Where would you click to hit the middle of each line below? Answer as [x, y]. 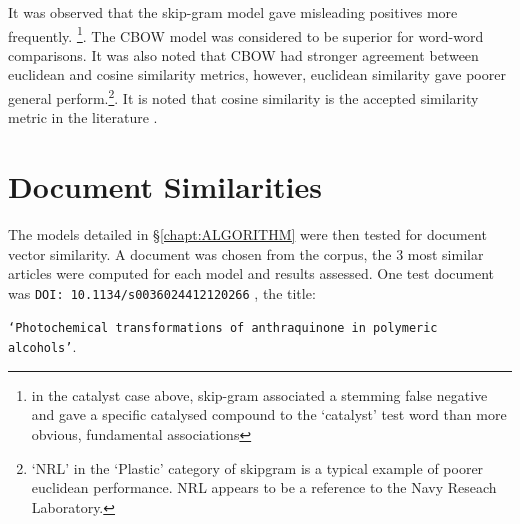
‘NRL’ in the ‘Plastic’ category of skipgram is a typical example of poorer [257, 467]
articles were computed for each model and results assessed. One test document [251, 273]
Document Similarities [165, 186]
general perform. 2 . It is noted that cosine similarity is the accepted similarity [243, 96]
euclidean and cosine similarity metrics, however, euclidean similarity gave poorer [257, 74]
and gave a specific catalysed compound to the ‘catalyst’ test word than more [269, 414]
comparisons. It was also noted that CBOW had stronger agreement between [243, 54]
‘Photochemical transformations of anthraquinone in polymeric [223, 328]
